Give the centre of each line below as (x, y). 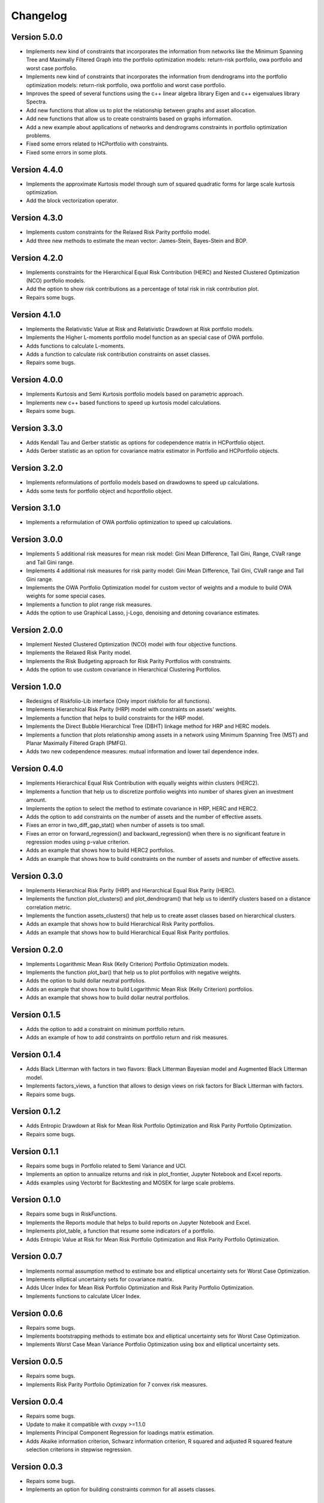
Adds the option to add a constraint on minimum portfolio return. (106, 1029)
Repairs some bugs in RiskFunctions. (71, 1214)
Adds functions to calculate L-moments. (76, 346)
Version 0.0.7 (37, 1257)
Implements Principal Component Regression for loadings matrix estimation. (120, 1433)
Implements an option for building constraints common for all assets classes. (121, 1489)
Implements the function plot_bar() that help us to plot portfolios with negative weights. (133, 972)
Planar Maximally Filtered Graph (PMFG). (76, 743)
